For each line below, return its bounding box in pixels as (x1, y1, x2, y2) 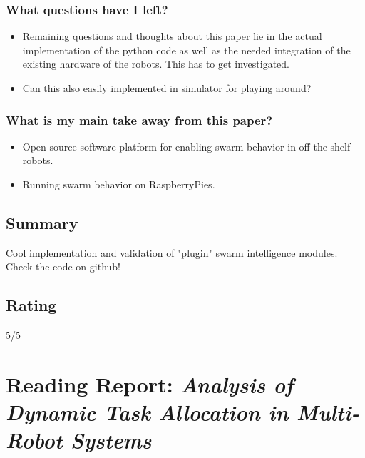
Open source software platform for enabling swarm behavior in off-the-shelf (22, 138, 351, 153)
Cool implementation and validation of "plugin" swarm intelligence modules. (6, 245, 338, 260)
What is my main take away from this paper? (6, 111, 273, 128)
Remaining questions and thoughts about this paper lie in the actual (22, 29, 322, 44)
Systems (71, 425, 152, 455)
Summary (6, 211, 78, 233)
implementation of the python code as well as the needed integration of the (22, 42, 351, 57)
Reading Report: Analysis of (6, 369, 294, 399)
